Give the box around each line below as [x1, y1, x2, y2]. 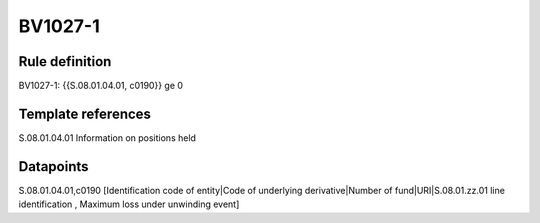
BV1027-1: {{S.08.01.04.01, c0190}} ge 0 [18, 80, 184, 92]
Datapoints [18, 158, 89, 175]
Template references [18, 105, 152, 122]
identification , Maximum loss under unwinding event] [18, 198, 240, 210]
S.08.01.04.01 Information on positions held [18, 131, 197, 144]
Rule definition [18, 53, 112, 70]
